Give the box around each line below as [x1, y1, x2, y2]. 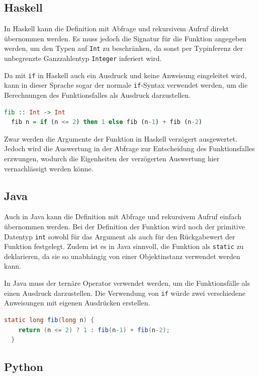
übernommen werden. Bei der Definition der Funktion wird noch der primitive [4, 221, 245, 231]
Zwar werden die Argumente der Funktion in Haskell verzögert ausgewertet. [4, 133, 237, 144]
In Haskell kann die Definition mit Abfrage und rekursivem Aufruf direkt [4, 23, 229, 34]
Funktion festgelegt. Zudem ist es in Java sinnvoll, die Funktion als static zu [4, 241, 244, 252]
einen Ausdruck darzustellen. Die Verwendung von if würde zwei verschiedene [4, 287, 246, 298]
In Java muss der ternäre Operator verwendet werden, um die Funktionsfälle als [4, 278, 250, 288]
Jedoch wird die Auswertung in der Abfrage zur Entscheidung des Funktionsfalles [4, 143, 255, 154]
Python [4, 359, 43, 374]
